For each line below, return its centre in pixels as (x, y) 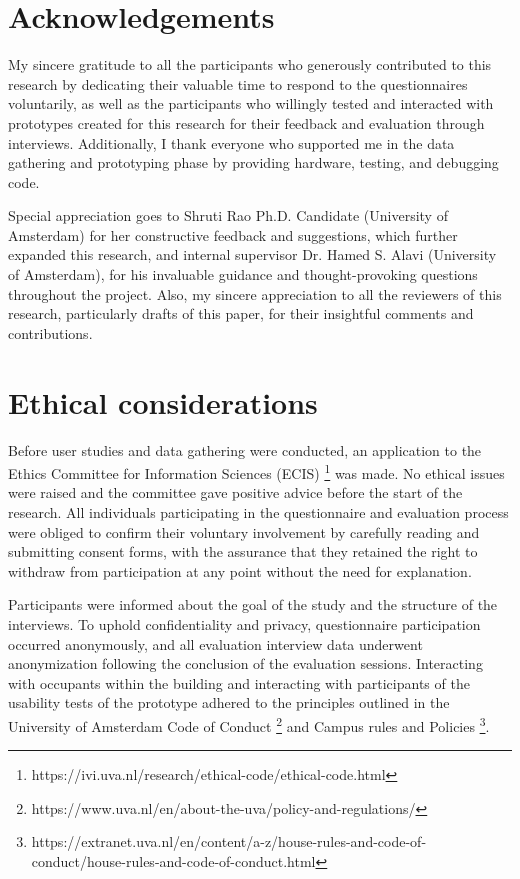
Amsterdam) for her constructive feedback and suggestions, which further (233, 234)
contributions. (50, 332)
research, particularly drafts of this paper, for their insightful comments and (241, 313)
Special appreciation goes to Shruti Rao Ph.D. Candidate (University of (228, 215)
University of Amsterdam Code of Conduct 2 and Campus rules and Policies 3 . (249, 724)
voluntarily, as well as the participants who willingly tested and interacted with (251, 103)
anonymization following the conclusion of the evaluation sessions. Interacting (245, 663)
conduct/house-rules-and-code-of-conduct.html (173, 860)
